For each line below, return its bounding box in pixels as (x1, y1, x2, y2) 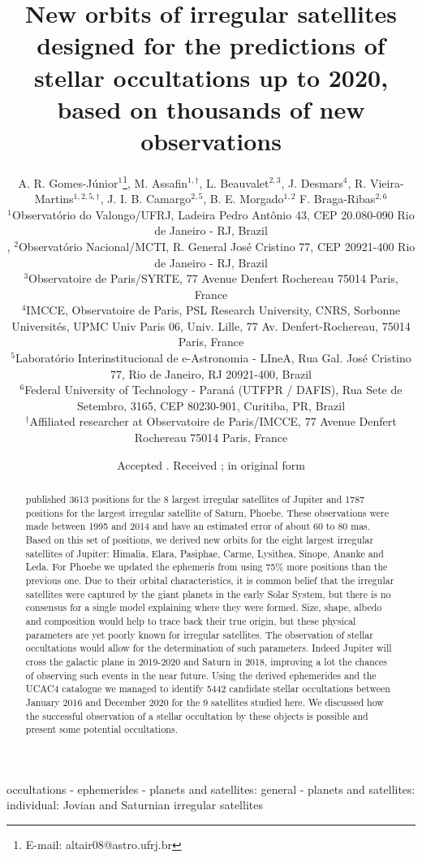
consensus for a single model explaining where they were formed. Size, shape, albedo (25, 600, 382, 614)
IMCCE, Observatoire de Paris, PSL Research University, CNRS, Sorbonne (26, 301, 401, 318)
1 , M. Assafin (123, 171, 188, 191)
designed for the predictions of (37, 28, 385, 62)
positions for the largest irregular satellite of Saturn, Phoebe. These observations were (25, 505, 389, 519)
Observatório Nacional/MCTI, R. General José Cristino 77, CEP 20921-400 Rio (18, 237, 416, 254)
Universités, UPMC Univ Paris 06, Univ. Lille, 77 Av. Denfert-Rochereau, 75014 (11, 317, 411, 334)
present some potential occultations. (25, 722, 178, 736)
